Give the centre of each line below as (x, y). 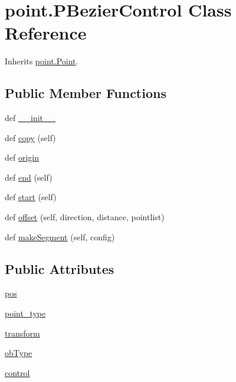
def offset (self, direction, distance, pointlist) (85, 217)
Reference (46, 33)
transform (22, 333)
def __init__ (30, 118)
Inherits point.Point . (42, 61)
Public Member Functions (86, 93)
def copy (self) (30, 137)
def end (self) (29, 177)
